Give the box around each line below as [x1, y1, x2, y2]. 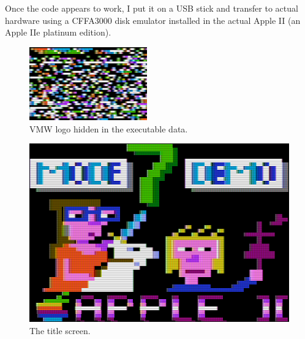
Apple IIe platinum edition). [5, 26, 111, 39]
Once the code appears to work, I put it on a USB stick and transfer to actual [5, 2, 298, 14]
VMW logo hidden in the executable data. [29, 122, 188, 135]
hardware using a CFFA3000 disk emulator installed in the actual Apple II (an [5, 13, 301, 26]
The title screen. [29, 324, 91, 337]
